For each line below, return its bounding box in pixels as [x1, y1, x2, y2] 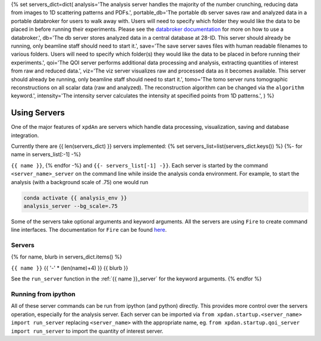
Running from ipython [11, 290, 75, 298]
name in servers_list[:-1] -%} [11, 151, 81, 158]
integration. [11, 131, 39, 139]
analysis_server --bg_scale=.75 [23, 203, 118, 209]
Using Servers [11, 108, 65, 118]
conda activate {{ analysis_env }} [23, 194, 127, 201]
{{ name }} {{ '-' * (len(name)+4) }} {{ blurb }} [11, 264, 128, 271]
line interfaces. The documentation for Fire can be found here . [11, 226, 167, 233]
